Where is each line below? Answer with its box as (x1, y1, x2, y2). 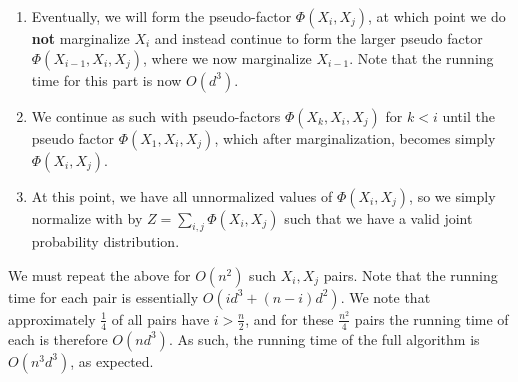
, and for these (245, 308, 334, 329)
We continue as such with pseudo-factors (31, 105, 281, 126)
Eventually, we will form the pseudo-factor (31, 6, 292, 26)
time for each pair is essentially (8, 286, 199, 307)
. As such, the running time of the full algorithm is (168, 328, 480, 349)
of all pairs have (111, 308, 210, 329)
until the (442, 105, 495, 126)
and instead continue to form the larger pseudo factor (154, 28, 483, 48)
